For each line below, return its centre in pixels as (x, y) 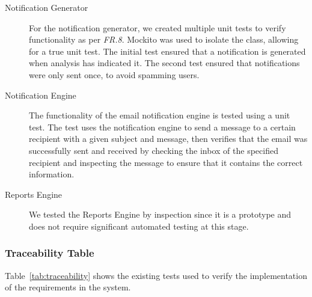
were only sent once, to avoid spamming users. (114, 74)
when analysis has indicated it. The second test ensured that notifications (164, 63)
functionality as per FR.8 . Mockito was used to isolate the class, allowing (164, 39)
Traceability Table (50, 253)
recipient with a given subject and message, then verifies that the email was (168, 139)
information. (52, 174)
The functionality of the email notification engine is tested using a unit (160, 115)
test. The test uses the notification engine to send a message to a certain (162, 127)
